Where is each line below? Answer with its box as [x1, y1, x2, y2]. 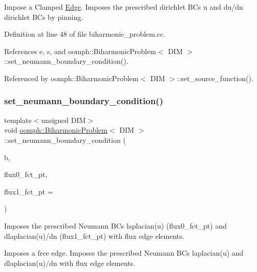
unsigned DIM [41, 114, 86, 125]
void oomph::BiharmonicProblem [4, 125, 108, 135]
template [4, 114, 32, 125]
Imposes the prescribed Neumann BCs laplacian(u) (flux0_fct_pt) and [4, 220, 227, 231]
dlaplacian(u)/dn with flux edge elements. [4, 257, 135, 268]
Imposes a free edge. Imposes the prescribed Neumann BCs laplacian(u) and [4, 248, 244, 258]
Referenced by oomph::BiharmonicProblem [4, 72, 139, 83]
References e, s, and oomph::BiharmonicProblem [4, 45, 156, 56]
